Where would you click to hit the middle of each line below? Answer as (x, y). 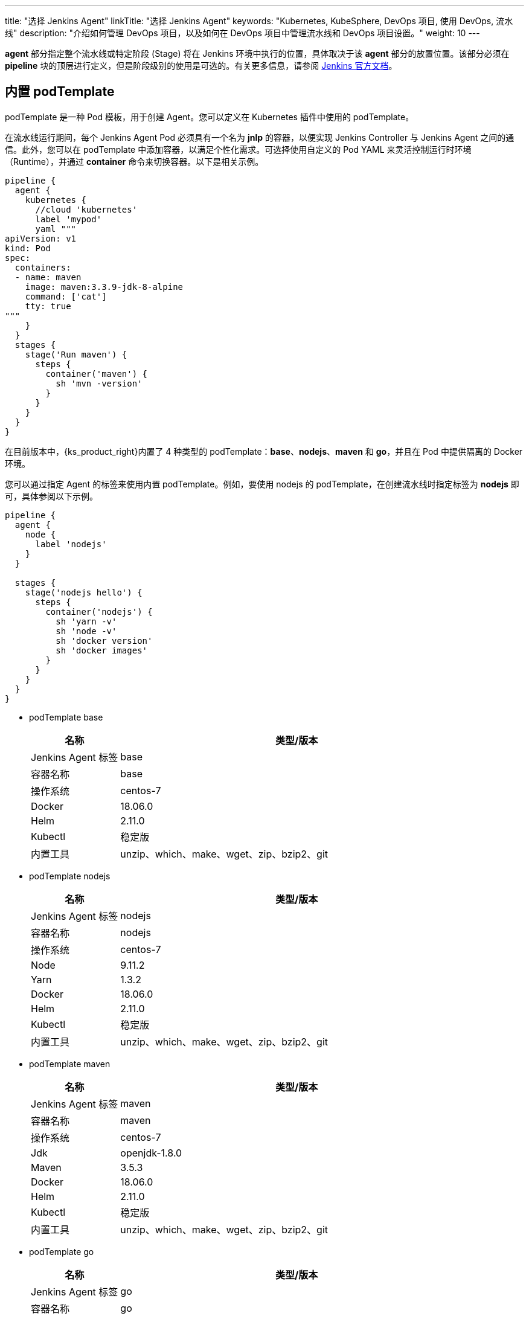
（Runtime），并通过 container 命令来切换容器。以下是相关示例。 (134, 161)
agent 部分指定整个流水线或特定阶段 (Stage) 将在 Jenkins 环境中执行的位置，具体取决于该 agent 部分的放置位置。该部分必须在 (257, 53)
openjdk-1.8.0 (151, 1153)
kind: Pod (28, 248)
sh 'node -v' (86, 631)
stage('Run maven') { (76, 354)
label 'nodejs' (71, 544)
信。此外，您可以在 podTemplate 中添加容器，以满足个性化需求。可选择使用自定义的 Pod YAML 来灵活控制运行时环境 (238, 149)
